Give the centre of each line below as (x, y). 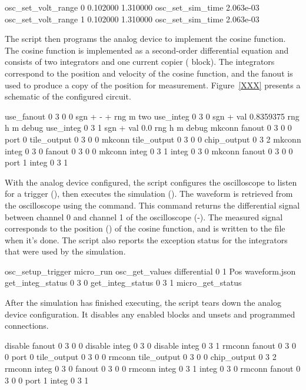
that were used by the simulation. (65, 251)
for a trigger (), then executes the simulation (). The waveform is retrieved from (149, 194)
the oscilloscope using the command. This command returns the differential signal (152, 205)
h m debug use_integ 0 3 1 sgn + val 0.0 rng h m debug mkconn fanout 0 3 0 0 (148, 128)
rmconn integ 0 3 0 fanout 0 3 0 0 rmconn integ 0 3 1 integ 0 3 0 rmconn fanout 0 (153, 368)
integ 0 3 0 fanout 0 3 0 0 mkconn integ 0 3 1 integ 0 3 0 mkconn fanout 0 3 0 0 (149, 151)
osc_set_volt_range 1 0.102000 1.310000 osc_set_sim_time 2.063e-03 (132, 19)
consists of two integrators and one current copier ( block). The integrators (140, 62)
